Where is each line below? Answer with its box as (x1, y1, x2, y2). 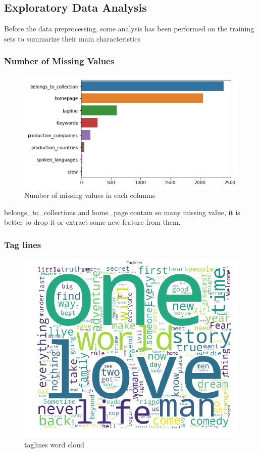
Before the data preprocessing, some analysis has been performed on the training (4, 23, 254, 34)
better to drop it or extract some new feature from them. (4, 217, 181, 227)
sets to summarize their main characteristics (4, 33, 140, 44)
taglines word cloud (24, 439, 84, 450)
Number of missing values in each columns (24, 190, 156, 200)
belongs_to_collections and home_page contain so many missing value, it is (4, 207, 240, 217)
